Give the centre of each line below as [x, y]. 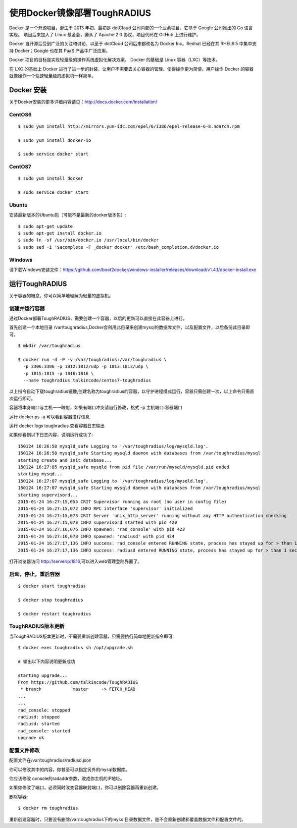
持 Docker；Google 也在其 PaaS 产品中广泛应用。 [60, 51]
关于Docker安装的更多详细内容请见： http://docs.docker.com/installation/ [83, 102]
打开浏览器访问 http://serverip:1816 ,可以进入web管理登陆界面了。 [75, 561]
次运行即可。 [22, 398]
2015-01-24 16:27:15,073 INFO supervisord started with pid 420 [98, 523]
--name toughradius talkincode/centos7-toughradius [87, 381]
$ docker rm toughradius [48, 808]
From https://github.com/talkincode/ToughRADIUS [78, 682]
